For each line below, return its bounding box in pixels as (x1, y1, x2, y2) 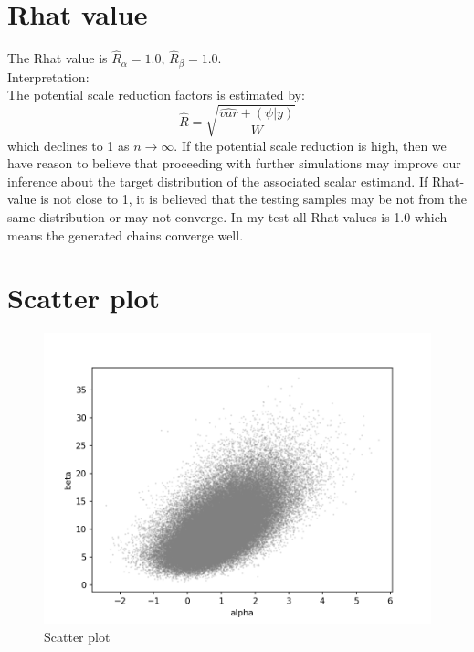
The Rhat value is (7, 48, 108, 68)
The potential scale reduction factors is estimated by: (7, 85, 305, 104)
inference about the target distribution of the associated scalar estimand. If (7, 171, 428, 190)
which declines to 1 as (7, 135, 130, 155)
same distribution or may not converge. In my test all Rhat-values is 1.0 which (7, 207, 448, 226)
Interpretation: (7, 67, 90, 86)
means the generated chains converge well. (7, 225, 244, 244)
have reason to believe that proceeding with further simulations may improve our (7, 154, 461, 173)
